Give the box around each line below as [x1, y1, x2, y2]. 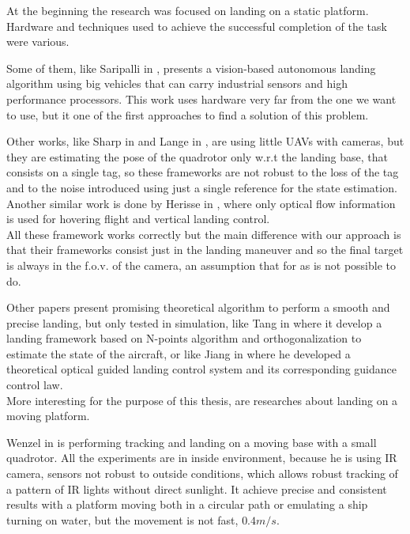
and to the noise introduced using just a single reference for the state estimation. [6, 179, 397, 195]
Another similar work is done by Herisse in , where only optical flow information [6, 195, 396, 211]
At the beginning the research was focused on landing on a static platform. [6, 2, 369, 18]
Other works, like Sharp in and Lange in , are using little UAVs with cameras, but [6, 133, 404, 150]
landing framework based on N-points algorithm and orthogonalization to [6, 330, 362, 347]
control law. [6, 377, 63, 393]
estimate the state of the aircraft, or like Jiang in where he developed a [6, 345, 351, 362]
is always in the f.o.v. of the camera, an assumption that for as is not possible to [6, 256, 397, 273]
